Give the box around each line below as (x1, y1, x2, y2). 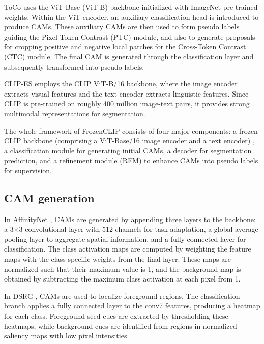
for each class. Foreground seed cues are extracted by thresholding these (4, 310, 228, 321)
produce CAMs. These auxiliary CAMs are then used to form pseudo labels (4, 21, 240, 32)
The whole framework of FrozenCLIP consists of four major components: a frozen (4, 125, 258, 136)
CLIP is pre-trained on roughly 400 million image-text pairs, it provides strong (4, 98, 250, 109)
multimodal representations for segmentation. (4, 108, 145, 118)
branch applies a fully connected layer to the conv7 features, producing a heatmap (4, 300, 260, 311)
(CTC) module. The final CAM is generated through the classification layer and (4, 51, 254, 61)
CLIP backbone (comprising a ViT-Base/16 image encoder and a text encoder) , (4, 135, 255, 146)
